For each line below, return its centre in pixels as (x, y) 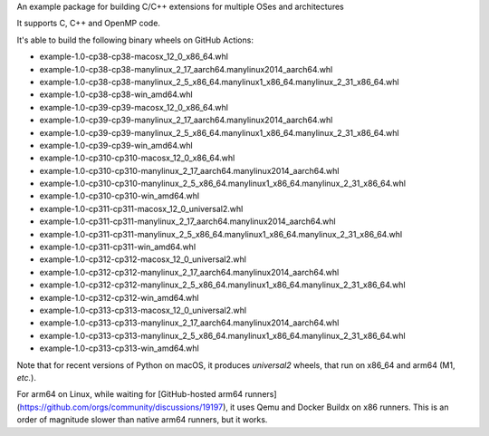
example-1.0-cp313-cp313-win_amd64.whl (119, 348)
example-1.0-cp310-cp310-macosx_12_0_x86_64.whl (137, 158)
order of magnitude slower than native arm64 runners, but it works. (142, 420)
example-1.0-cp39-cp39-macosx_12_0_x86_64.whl (134, 107)
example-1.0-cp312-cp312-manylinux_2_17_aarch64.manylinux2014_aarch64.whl (189, 272)
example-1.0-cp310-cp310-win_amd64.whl (119, 196)
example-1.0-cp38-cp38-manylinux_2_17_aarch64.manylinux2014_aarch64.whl (186, 69)
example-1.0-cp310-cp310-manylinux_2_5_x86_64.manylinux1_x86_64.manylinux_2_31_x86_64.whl (223, 184)
